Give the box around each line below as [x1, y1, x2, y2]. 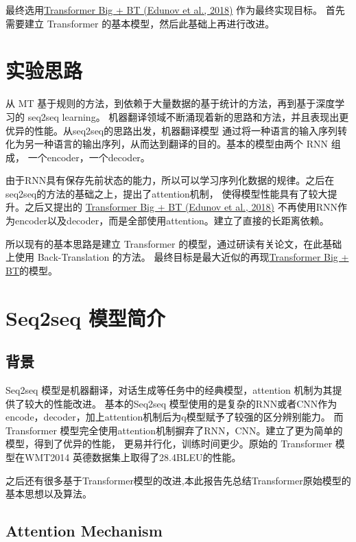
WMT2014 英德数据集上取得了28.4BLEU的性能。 [24, 449, 241, 464]
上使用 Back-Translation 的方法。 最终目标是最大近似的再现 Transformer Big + [5, 250, 349, 264]
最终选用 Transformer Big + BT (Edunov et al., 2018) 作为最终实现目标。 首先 [5, 3, 345, 16]
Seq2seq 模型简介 [5, 303, 165, 331]
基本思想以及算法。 [5, 486, 92, 501]
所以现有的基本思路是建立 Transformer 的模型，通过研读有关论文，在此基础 [5, 236, 342, 250]
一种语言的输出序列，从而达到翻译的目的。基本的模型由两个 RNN [34, 137, 328, 151]
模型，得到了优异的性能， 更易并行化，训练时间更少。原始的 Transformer [5, 436, 333, 451]
